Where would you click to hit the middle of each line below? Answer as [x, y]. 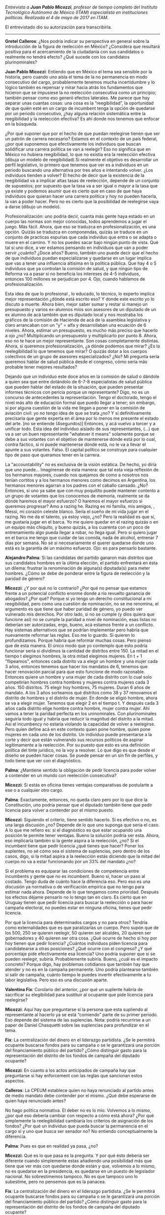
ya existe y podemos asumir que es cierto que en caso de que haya [73, 191]
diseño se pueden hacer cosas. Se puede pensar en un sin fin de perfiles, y [82, 755]
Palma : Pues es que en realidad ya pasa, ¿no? [52, 1146]
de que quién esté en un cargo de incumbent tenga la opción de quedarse [80, 108]
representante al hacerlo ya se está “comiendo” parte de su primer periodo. [82, 1015]
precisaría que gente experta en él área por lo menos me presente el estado [82, 418]
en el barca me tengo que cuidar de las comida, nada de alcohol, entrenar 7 [82, 538]
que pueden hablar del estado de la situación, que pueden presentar [74, 387]
